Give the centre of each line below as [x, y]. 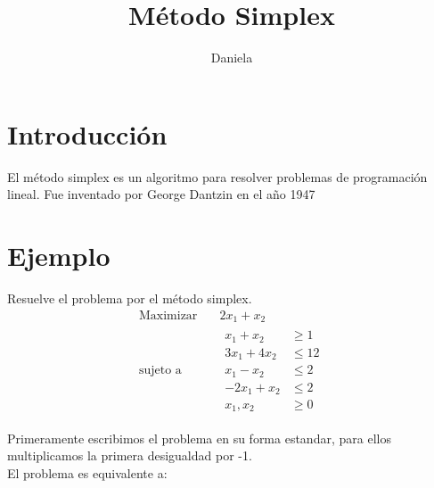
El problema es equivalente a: [87, 472]
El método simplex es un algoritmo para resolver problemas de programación [217, 176]
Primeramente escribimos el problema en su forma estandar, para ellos [199, 438]
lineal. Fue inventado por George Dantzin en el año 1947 [161, 194]
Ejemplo [59, 256]
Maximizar [168, 315]
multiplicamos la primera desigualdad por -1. [130, 455]
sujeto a [160, 371]
